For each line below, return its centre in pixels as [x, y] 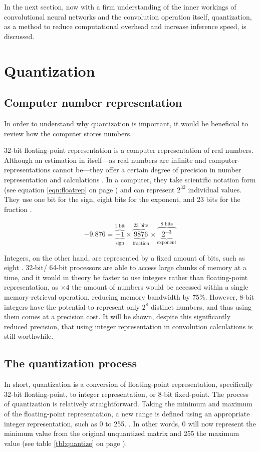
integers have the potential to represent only [72, 306]
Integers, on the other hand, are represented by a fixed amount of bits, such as [124, 257]
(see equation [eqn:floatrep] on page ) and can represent [89, 189]
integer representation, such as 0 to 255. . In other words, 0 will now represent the [130, 423]
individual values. [215, 189]
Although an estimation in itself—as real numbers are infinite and [105, 160]
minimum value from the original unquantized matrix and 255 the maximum [122, 433]
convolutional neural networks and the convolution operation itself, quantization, [128, 16]
